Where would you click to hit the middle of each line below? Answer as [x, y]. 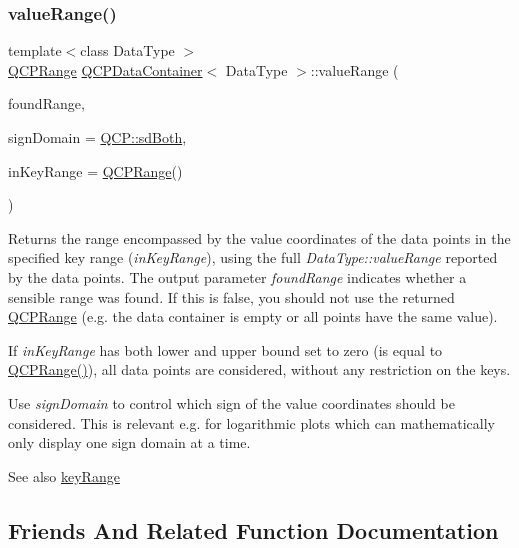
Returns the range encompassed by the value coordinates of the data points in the [259, 237]
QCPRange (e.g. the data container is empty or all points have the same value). [253, 316]
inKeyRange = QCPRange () [95, 170]
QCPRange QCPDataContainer [105, 69]
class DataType [127, 50]
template [35, 50]
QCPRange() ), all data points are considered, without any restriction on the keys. [259, 369]
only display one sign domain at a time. [129, 442]
